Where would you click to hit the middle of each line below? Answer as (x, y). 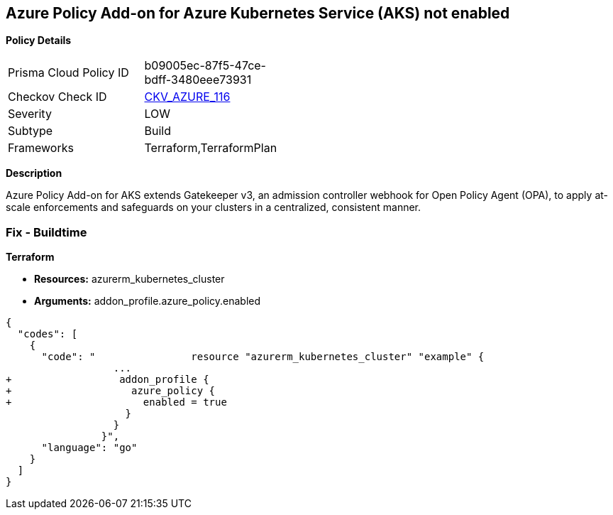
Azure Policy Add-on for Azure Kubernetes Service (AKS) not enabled (258, 13)
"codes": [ (48, 334)
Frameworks (41, 148)
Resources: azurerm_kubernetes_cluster (129, 279)
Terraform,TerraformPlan (211, 148)
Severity (30, 114)
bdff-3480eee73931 (198, 80)
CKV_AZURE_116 (187, 97)
